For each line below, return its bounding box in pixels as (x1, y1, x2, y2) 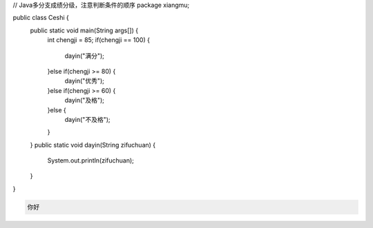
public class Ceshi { (12, 14, 69, 22)
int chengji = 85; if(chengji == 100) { (47, 36, 150, 44)
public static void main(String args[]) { (30, 26, 138, 34)
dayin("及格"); (64, 96, 105, 105)
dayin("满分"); (64, 52, 105, 60)
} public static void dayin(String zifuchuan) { (30, 141, 156, 149)
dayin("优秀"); (64, 76, 105, 85)
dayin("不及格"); (64, 115, 111, 123)
